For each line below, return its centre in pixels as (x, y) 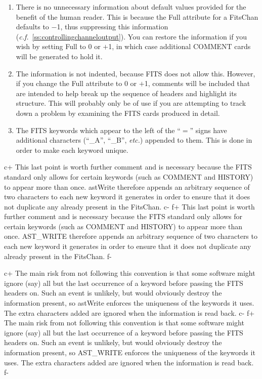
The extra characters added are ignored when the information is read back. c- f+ (129, 312)
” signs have (208, 130)
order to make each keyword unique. (72, 150)
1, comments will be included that (197, 83)
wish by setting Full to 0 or (58, 46)
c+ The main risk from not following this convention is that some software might (130, 273)
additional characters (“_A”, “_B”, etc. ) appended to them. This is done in (134, 140)
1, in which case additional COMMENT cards (180, 46)
